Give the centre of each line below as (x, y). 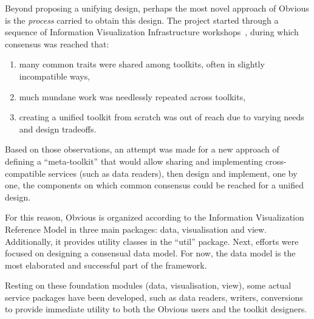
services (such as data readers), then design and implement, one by (173, 173)
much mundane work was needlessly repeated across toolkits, (132, 96)
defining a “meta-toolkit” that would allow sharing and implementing (134, 161)
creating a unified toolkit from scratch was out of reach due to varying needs (162, 117)
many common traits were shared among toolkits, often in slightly (142, 64)
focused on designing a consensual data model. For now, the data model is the (150, 253)
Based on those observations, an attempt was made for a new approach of (142, 149)
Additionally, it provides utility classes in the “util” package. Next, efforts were (152, 241)
